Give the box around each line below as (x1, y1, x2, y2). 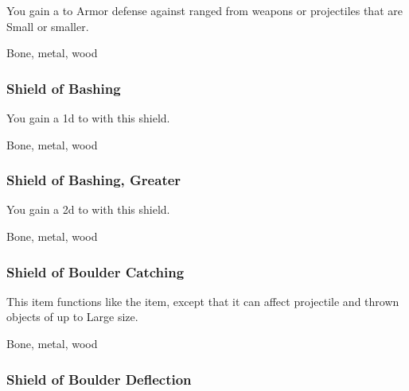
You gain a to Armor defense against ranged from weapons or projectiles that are (6, 2, 403, 18)
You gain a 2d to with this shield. (6, 201, 170, 218)
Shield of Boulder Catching (6, 261, 185, 281)
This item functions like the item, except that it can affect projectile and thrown (6, 292, 399, 309)
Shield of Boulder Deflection (6, 369, 192, 389)
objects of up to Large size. (6, 308, 138, 325)
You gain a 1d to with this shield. (6, 110, 170, 126)
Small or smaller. (6, 17, 89, 34)
